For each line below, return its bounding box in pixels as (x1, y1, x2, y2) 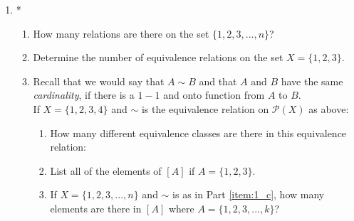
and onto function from (163, 87, 265, 102)
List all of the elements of (50, 163, 162, 178)
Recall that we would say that (33, 73, 165, 88)
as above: (308, 101, 349, 116)
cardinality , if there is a (33, 87, 135, 102)
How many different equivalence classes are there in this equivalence (50, 125, 347, 140)
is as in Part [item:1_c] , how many (172, 187, 325, 202)
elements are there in (50, 200, 142, 215)
